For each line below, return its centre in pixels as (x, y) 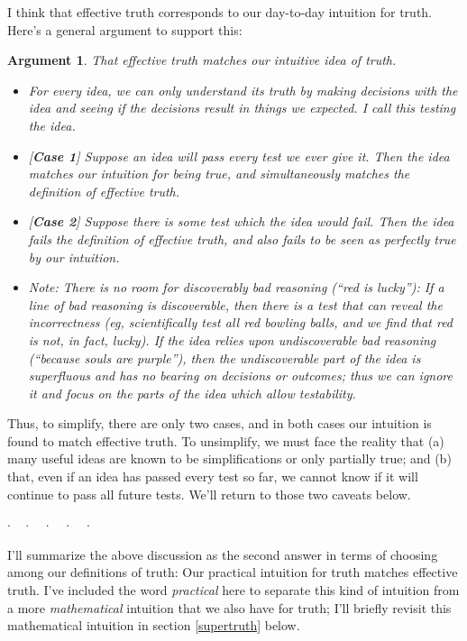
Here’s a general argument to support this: (125, 29)
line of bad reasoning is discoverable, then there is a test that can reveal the (235, 304)
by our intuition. (74, 256)
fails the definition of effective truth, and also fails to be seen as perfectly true (242, 238)
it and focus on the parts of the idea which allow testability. (192, 393)
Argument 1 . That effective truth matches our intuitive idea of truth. (202, 60)
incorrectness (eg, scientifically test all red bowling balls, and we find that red (241, 322)
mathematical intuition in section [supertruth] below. (154, 625)
